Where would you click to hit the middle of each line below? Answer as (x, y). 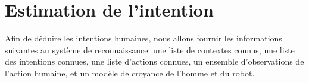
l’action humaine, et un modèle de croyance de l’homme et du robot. (130, 73)
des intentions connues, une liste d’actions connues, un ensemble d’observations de (154, 61)
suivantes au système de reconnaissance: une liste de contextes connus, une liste (150, 50)
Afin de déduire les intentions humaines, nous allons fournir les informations (143, 38)
